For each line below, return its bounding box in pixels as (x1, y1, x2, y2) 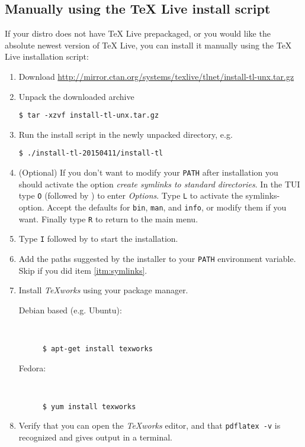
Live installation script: (5, 50, 89, 63)
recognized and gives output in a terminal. (18, 431, 172, 443)
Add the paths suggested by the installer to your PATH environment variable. (18, 252, 296, 264)
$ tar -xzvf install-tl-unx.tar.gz (18, 111, 159, 120)
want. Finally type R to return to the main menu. (18, 212, 198, 225)
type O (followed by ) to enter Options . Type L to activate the (18, 189, 243, 202)
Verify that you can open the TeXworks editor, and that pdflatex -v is (18, 419, 281, 432)
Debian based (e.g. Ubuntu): (18, 303, 122, 316)
